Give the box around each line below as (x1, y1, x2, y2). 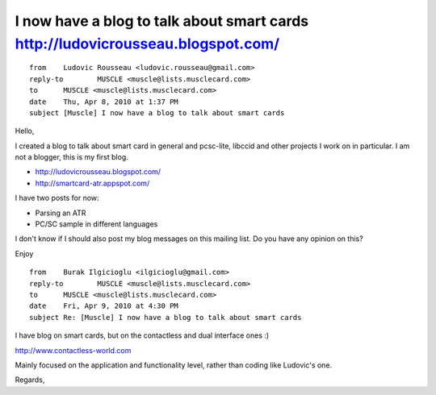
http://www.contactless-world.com (15, 345, 132, 355)
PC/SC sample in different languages (35, 219, 158, 229)
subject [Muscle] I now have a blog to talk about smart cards (29, 108, 285, 117)
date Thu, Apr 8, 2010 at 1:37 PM (29, 97, 179, 106)
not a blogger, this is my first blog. (15, 152, 128, 162)
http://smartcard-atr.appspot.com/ (35, 178, 150, 188)
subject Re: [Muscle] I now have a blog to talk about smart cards (29, 313, 302, 322)
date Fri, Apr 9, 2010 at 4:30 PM (29, 301, 179, 310)
